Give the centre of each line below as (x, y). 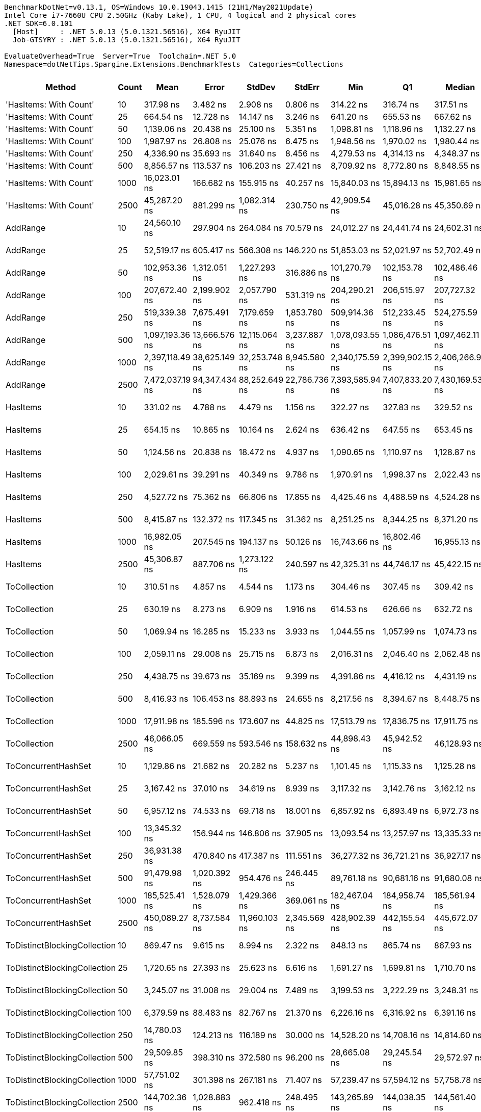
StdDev (261, 87)
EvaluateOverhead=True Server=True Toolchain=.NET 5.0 (120, 56)
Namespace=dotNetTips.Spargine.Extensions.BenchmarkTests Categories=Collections (174, 64)
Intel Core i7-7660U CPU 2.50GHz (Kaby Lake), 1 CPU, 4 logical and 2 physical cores (180, 15)
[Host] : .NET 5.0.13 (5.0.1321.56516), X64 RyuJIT (126, 32)
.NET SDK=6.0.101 (38, 23)
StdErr (307, 87)
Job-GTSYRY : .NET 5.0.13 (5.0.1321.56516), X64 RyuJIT (126, 40)
